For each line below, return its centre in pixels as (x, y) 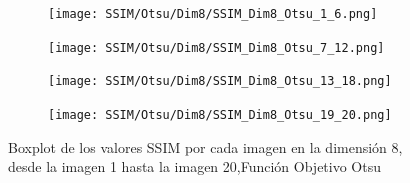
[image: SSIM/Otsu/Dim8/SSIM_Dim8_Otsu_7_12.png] (216, 47)
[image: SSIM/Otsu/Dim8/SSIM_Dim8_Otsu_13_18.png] (220, 81)
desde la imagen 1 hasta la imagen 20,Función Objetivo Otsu (194, 166)
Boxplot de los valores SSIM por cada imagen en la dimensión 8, (205, 146)
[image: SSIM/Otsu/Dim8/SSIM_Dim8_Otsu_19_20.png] (220, 114)
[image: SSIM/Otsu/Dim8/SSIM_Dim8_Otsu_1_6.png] (213, 14)
